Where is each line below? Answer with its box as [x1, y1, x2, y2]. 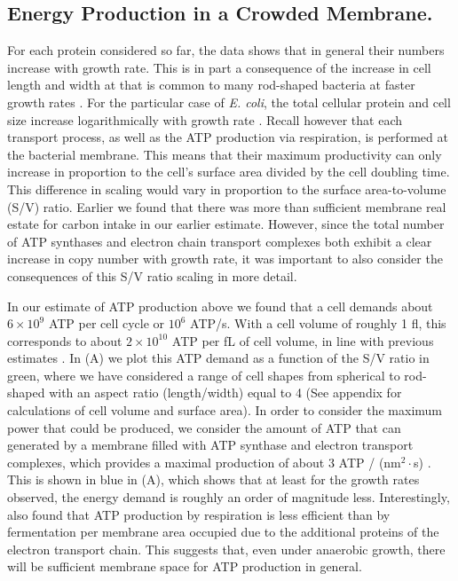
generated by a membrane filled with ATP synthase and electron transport [7, 436, 414, 454]
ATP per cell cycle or [48, 314, 165, 333]
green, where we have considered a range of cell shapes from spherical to [7, 365, 400, 384]
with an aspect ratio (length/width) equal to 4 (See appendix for [49, 383, 402, 402]
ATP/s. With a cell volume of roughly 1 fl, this [190, 314, 446, 333]
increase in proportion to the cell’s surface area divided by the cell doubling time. [7, 162, 450, 181]
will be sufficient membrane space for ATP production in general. [7, 557, 362, 576]
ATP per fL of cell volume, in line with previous [171, 331, 434, 349]
